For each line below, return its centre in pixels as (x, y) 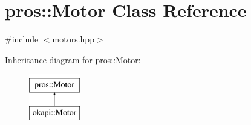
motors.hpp (73, 39)
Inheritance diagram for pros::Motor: (73, 59)
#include (22, 39)
